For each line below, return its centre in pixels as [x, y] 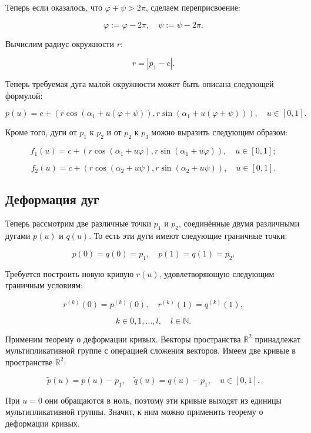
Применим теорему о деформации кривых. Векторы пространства [123, 339]
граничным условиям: [44, 285]
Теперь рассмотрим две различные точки [78, 223]
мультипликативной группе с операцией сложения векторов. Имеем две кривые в [151, 350]
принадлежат [278, 339]
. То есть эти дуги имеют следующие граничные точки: [188, 236]
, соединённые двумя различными [239, 223]
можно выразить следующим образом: [220, 132]
